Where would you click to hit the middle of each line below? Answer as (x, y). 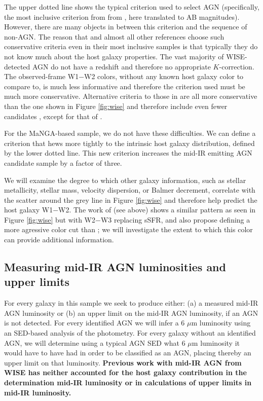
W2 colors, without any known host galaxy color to (164, 76)
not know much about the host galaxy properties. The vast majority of (114, 56)
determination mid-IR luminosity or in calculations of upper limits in (128, 382)
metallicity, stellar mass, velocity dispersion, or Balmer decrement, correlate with (130, 190)
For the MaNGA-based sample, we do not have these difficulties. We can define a (130, 133)
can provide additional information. (59, 240)
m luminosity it (216, 342)
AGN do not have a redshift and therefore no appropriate (121, 66)
